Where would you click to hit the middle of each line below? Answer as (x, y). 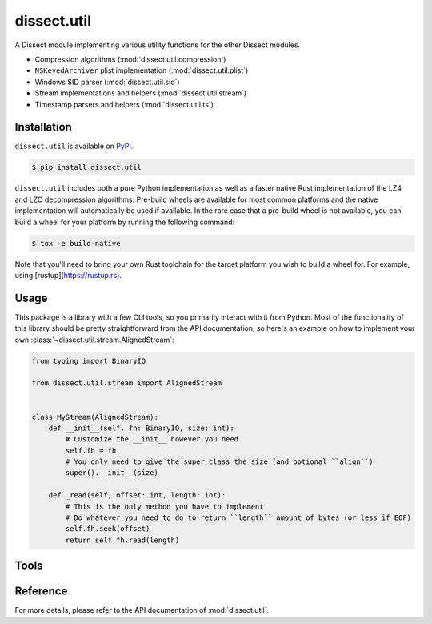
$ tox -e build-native (76, 243)
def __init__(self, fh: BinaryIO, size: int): (142, 428)
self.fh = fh (91, 450)
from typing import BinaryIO (89, 361)
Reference (41, 592)
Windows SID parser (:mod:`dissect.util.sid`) (107, 82)
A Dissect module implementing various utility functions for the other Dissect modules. (158, 45)
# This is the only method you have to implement (164, 506)
